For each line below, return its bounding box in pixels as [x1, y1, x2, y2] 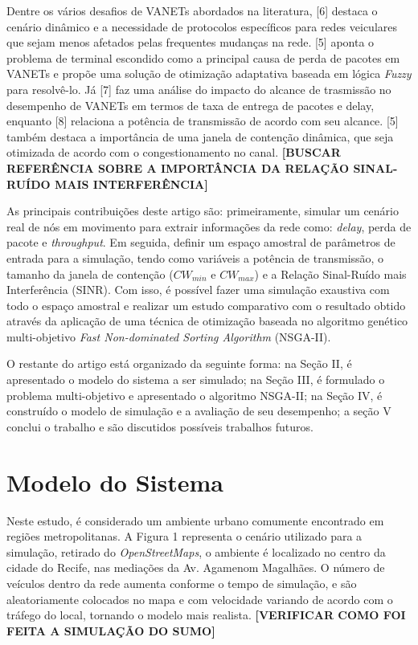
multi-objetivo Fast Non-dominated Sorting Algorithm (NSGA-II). [6, 328, 331, 345]
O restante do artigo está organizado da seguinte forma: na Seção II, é [6, 355, 352, 372]
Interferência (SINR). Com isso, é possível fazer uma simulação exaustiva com [6, 281, 390, 298]
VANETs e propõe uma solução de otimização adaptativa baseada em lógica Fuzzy [6, 65, 412, 82]
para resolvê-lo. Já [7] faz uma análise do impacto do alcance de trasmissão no [6, 80, 391, 97]
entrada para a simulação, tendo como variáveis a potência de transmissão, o [6, 249, 384, 266]
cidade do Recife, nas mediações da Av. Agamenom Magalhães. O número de [6, 559, 385, 576]
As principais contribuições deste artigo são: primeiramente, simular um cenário [6, 202, 399, 219]
